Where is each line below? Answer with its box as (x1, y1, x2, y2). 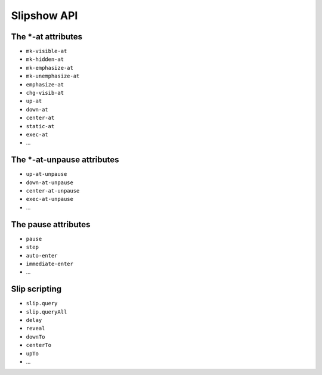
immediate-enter (26, 260, 74, 267)
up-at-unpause (26, 171, 67, 178)
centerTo (26, 342, 52, 349)
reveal (26, 325, 45, 332)
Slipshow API (11, 9, 78, 22)
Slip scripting (11, 284, 62, 295)
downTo (26, 333, 45, 340)
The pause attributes (11, 219, 91, 230)
